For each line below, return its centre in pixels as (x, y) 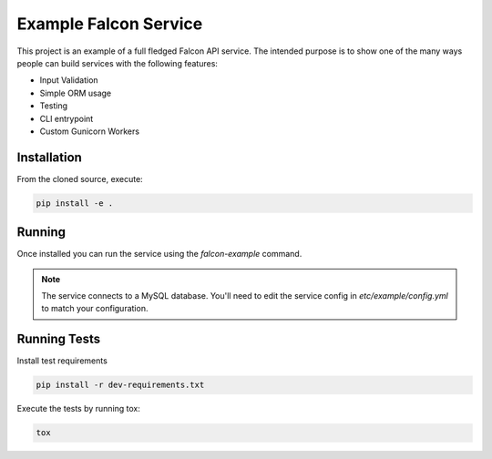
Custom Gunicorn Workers (90, 131)
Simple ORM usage (76, 93)
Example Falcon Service (110, 24)
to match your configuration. (95, 309)
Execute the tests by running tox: (79, 409)
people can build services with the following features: (118, 63)
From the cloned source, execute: (80, 178)
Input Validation (69, 80)
